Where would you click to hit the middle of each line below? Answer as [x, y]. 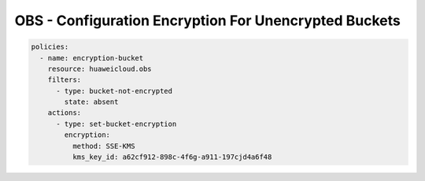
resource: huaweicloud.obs [100, 68]
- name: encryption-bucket [92, 58]
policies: [50, 47]
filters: [65, 80]
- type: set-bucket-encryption [116, 124]
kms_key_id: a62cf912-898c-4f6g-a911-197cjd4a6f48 [172, 157]
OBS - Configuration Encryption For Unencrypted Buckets [207, 20]
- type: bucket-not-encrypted [115, 91]
